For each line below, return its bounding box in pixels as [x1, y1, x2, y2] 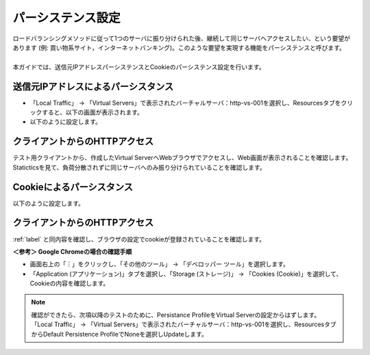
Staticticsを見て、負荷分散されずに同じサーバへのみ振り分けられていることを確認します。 [12, 163, 267, 171]
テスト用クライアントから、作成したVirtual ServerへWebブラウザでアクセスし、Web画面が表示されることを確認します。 [12, 154, 352, 162]
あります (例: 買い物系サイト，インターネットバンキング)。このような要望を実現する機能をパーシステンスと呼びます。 [12, 43, 346, 51]
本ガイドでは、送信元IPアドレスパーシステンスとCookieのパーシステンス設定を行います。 [12, 62, 265, 71]
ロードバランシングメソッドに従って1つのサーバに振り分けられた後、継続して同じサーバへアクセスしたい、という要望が [12, 34, 351, 42]
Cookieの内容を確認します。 [29, 279, 110, 287]
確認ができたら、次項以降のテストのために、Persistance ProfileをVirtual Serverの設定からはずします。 [31, 311, 321, 319]
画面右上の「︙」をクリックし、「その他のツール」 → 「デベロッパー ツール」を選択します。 [29, 260, 289, 268]
